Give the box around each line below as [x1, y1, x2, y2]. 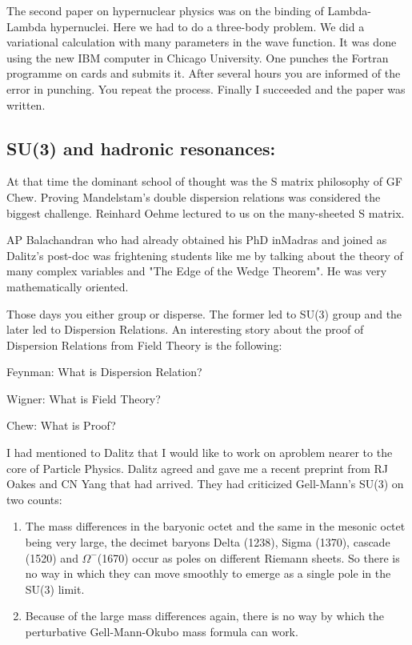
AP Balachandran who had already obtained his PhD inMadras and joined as [6, 231, 387, 248]
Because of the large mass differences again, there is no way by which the [25, 607, 385, 624]
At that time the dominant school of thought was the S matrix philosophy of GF [6, 173, 402, 190]
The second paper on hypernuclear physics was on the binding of [6, 2, 324, 18]
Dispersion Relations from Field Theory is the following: [6, 336, 282, 353]
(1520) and [25, 549, 78, 566]
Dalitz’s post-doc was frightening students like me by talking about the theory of [6, 246, 403, 263]
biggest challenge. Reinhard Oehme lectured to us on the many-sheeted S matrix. [6, 204, 405, 221]
